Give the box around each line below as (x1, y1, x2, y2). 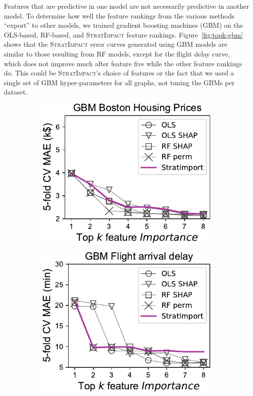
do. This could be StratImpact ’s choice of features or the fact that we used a (4, 68, 234, 78)
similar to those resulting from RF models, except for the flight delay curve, (4, 48, 230, 58)
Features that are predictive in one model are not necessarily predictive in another (4, 1, 249, 11)
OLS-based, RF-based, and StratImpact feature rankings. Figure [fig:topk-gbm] (4, 29, 243, 39)
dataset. (4, 87, 28, 97)
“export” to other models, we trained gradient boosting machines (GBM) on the (4, 20, 243, 30)
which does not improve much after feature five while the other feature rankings (4, 58, 242, 68)
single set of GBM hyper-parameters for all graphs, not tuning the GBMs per (4, 77, 235, 87)
